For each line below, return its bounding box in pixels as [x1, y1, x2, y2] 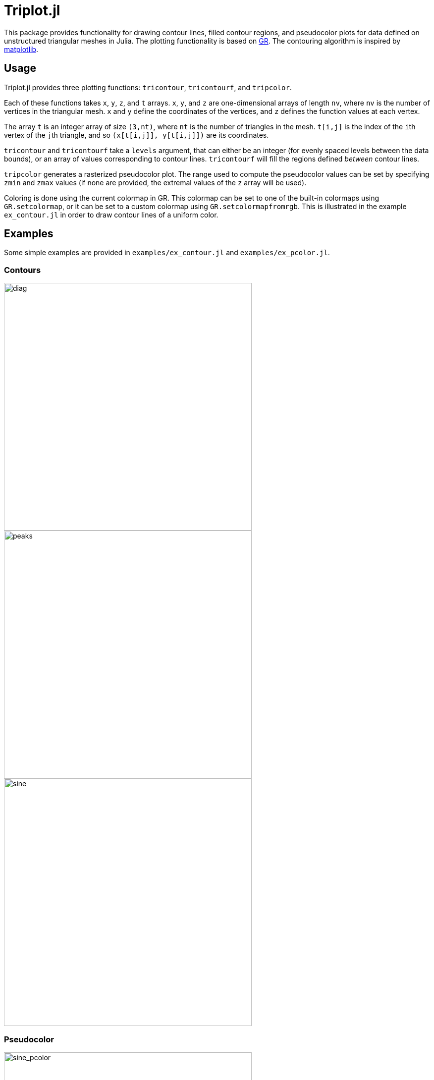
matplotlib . [4, 45, 39, 54]
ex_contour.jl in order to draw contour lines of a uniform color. [4, 210, 218, 219]
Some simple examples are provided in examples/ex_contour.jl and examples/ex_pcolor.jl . [4, 248, 330, 257]
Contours [4, 265, 41, 275]
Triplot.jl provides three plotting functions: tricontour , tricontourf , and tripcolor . [4, 83, 292, 92]
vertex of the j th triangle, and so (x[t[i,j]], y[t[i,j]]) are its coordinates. [4, 130, 269, 139]
